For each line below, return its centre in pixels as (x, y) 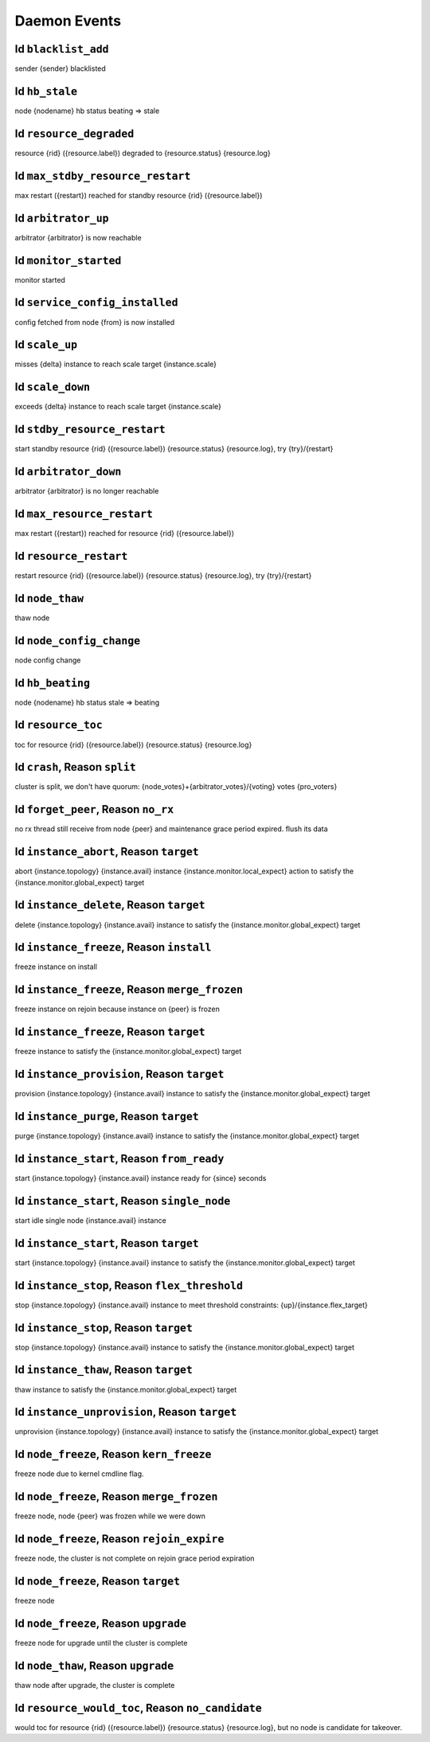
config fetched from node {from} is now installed (95, 322)
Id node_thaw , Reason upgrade (94, 1665)
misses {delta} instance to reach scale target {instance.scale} (116, 364)
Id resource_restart (71, 556)
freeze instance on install (56, 967)
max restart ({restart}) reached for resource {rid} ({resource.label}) (125, 533)
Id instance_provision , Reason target (119, 1074)
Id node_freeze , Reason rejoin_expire (119, 1539)
